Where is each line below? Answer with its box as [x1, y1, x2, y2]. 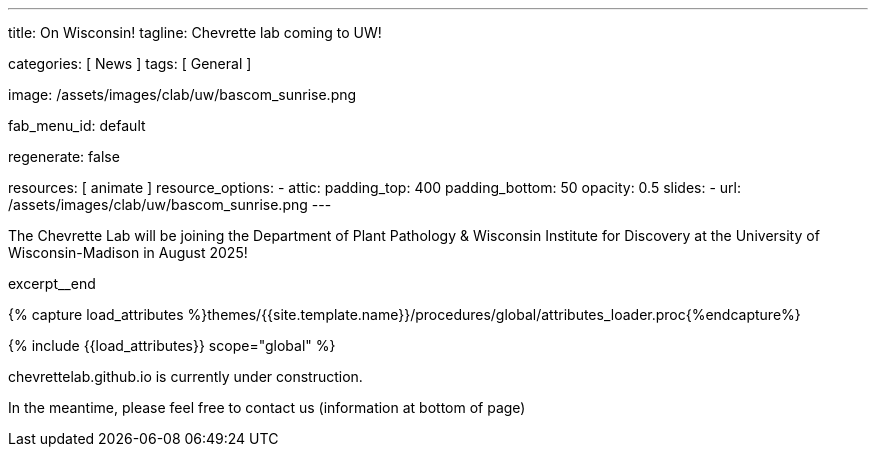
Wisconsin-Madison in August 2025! [8, 244, 248, 261]
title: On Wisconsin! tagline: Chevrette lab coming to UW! [8, 24, 382, 41]
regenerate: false [8, 148, 120, 165]
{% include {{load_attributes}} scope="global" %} [8, 337, 336, 354]
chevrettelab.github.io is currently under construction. [8, 368, 363, 385]
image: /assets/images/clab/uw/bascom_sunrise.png [8, 86, 357, 103]
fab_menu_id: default [8, 117, 146, 134]
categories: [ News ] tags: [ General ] [8, 55, 252, 72]
